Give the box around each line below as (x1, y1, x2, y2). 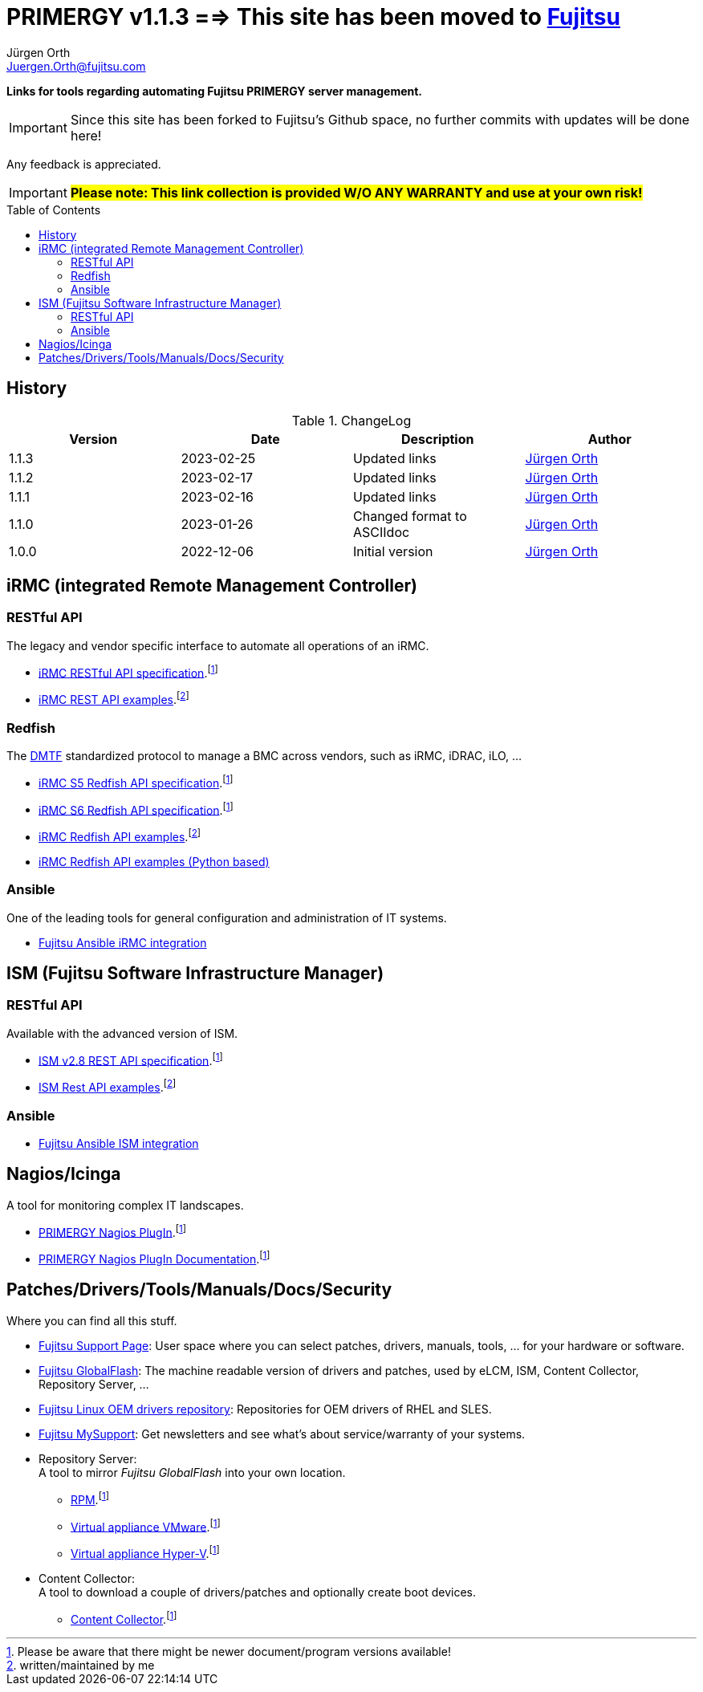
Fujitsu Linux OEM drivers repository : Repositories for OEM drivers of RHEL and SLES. (39, 1401, 492, 1416)
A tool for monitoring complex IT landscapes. (6, 1198, 244, 1212)
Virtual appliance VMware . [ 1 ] (71, 1517, 221, 1534)
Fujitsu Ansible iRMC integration (39, 935, 207, 950)
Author (587, 430, 632, 447)
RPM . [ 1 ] (71, 1490, 109, 1507)
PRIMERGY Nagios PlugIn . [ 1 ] (39, 1222, 187, 1239)
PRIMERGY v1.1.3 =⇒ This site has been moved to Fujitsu (6, 3, 620, 31)
